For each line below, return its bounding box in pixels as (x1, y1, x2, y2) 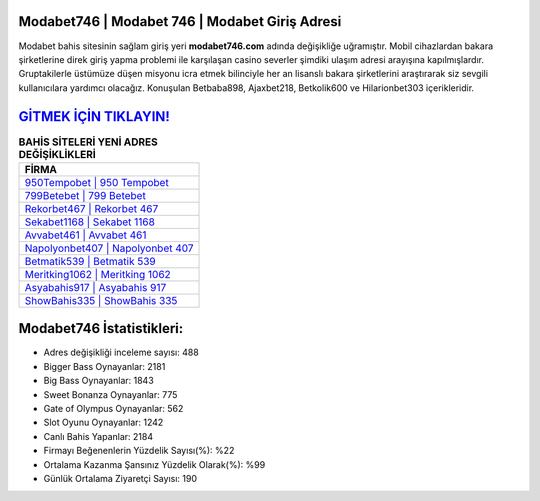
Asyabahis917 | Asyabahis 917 (24, 280, 167, 294)
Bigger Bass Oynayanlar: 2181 (43, 360, 166, 372)
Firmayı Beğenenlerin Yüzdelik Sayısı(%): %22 (43, 445, 235, 457)
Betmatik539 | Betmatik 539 (24, 254, 156, 268)
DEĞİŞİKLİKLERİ (18, 147, 97, 161)
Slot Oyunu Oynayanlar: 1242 (43, 416, 164, 429)
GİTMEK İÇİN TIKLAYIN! (18, 108, 170, 125)
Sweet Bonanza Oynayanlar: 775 (43, 388, 178, 400)
